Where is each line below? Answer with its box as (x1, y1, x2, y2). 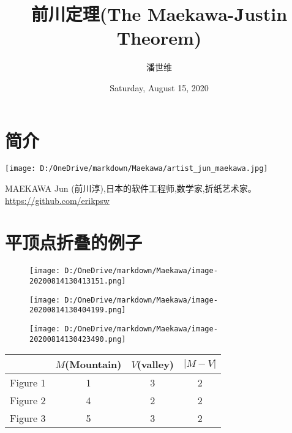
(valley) (137, 357, 174, 372)
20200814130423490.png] (29, 334, 126, 344)
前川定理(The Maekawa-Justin (31, 1, 288, 26)
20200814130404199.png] (29, 306, 126, 315)
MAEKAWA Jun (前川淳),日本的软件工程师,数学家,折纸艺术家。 (5, 182, 256, 195)
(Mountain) (65, 357, 122, 372)
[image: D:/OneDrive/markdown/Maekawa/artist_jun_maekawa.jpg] (5, 164, 268, 173)
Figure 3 (10, 411, 46, 426)
